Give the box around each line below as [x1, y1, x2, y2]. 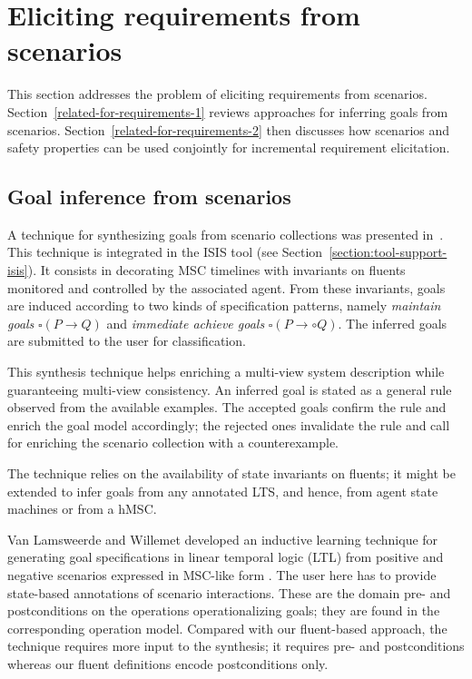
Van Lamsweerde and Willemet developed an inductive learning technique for [7, 529, 438, 548]
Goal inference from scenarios [7, 182, 291, 211]
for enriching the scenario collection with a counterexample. [7, 433, 339, 452]
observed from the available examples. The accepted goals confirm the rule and [7, 398, 447, 417]
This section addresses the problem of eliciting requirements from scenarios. [7, 84, 428, 103]
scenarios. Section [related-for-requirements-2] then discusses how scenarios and [7, 120, 450, 139]
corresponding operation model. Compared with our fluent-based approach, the [7, 618, 447, 637]
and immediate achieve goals [106, 313, 265, 332]
